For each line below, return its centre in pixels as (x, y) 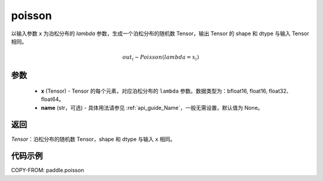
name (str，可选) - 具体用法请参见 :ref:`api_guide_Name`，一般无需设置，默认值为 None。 (152, 108)
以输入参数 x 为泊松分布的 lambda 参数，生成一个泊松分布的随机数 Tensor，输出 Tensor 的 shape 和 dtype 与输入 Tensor (160, 33)
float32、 (280, 91)
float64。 (53, 99)
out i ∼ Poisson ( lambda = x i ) (161, 58)
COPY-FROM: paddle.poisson (48, 170)
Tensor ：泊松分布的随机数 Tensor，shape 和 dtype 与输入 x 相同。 (93, 139)
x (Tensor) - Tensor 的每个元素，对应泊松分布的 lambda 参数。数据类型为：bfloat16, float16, (154, 91)
